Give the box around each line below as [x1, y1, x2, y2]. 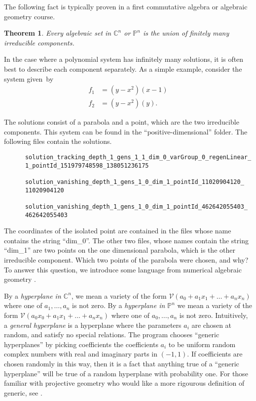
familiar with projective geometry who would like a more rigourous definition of [4, 378, 245, 388]
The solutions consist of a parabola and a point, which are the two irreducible [4, 117, 239, 127]
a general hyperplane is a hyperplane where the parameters [4, 319, 182, 330]
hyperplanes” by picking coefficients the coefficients [4, 339, 158, 349]
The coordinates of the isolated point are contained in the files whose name [4, 225, 231, 236]
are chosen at [191, 319, 232, 330]
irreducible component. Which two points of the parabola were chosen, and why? [4, 255, 249, 265]
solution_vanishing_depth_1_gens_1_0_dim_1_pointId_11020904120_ [25, 178, 244, 185]
